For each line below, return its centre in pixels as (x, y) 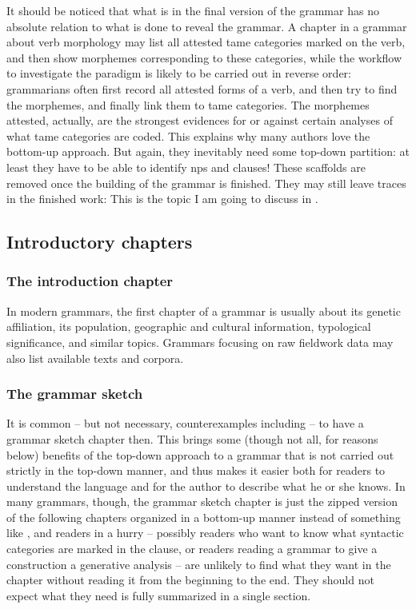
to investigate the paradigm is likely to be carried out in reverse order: (179, 73)
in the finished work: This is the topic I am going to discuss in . (162, 199)
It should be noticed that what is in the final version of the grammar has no (193, 10)
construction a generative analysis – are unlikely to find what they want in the (199, 564)
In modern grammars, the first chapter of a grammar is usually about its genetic (204, 310)
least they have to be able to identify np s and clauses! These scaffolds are (186, 167)
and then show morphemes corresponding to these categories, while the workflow (204, 57)
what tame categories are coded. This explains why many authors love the (188, 135)
